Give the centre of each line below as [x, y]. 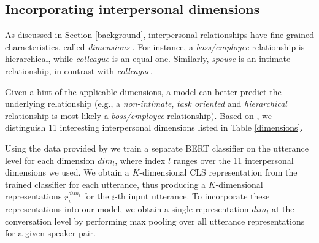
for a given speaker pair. [50, 233]
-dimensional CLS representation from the [218, 172]
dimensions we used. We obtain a [67, 172]
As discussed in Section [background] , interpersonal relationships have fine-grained [160, 35]
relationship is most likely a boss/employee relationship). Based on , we [138, 115]
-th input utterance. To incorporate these [192, 196]
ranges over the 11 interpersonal [233, 160]
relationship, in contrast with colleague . [79, 70]
